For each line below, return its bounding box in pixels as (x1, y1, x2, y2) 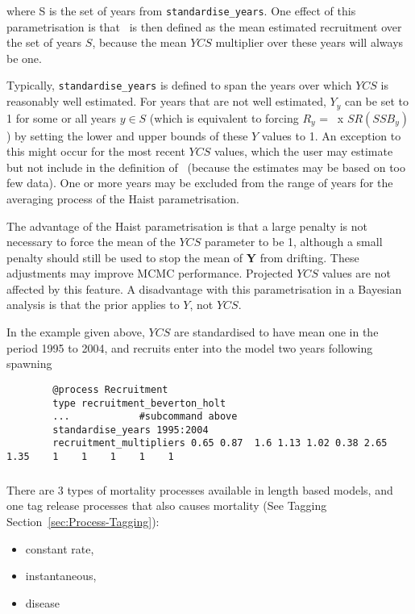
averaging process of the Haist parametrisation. (6, 190, 240, 207)
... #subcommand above (52, 411, 238, 423)
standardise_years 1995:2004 (52, 424, 209, 436)
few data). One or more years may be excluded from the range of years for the (6, 174, 393, 191)
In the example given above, (6, 324, 145, 340)
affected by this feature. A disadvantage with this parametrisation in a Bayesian (6, 280, 402, 297)
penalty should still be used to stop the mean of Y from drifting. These (6, 249, 359, 265)
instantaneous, (25, 567, 97, 584)
